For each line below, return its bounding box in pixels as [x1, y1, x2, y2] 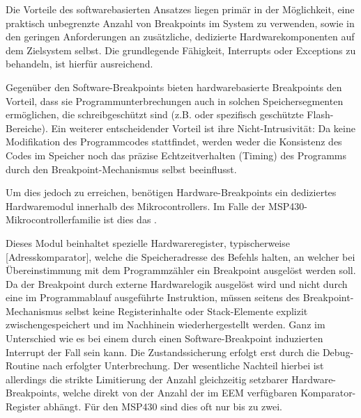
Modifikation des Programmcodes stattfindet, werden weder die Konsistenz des [6, 134, 342, 149]
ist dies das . [103, 212, 157, 227]
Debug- [322, 344, 354, 359]
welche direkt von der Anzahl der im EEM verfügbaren [62, 385, 298, 400]
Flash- [307, 107, 334, 122]
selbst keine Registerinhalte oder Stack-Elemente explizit [66, 303, 308, 318]
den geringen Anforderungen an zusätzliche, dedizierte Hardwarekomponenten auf [6, 29, 355, 44]
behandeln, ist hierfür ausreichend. [6, 56, 153, 71]
